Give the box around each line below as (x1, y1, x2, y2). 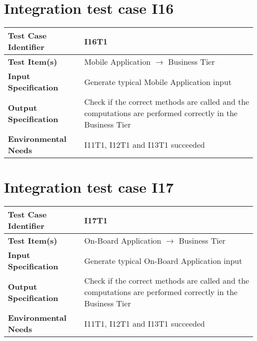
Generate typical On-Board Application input (84, 255, 242, 266)
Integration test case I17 (4, 177, 174, 197)
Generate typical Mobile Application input (84, 76, 232, 87)
